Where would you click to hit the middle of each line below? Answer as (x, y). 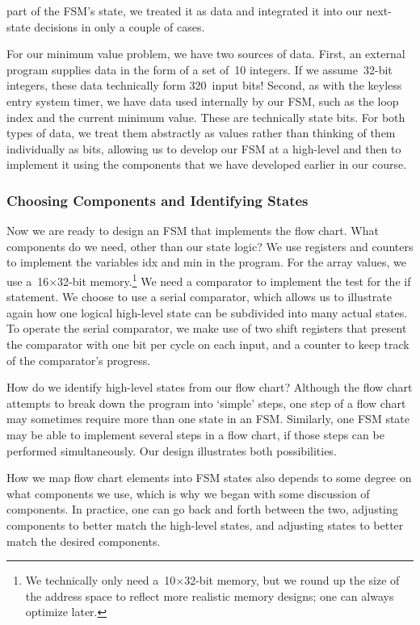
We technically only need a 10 (101, 580)
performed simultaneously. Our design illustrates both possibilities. (172, 450)
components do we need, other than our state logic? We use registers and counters (210, 246)
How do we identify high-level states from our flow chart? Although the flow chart (210, 387)
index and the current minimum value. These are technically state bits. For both (206, 117)
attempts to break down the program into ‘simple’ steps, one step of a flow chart (206, 403)
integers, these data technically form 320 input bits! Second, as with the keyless (204, 85)
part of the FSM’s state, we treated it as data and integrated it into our (185, 10)
